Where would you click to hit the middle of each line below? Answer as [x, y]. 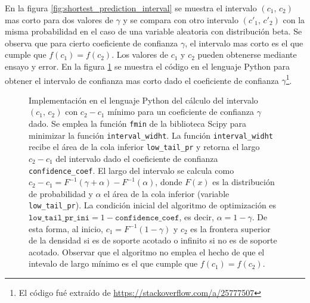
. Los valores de [140, 54]
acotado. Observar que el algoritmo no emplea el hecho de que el [147, 252]
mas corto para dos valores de [59, 19]
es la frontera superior [230, 228]
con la [294, 19]
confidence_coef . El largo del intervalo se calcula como [131, 170]
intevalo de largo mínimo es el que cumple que [113, 263]
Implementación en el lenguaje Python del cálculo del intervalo [143, 100]
